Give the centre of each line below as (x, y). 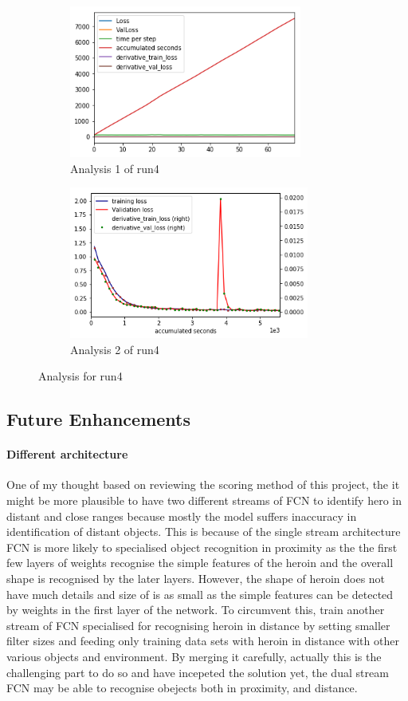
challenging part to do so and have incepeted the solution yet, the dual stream (198, 672)
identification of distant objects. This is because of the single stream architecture (204, 532)
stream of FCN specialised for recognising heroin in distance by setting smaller (198, 625)
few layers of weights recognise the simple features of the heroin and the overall (200, 563)
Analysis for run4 (80, 376)
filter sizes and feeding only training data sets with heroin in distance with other (203, 641)
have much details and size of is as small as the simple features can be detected (200, 594)
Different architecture (67, 454)
